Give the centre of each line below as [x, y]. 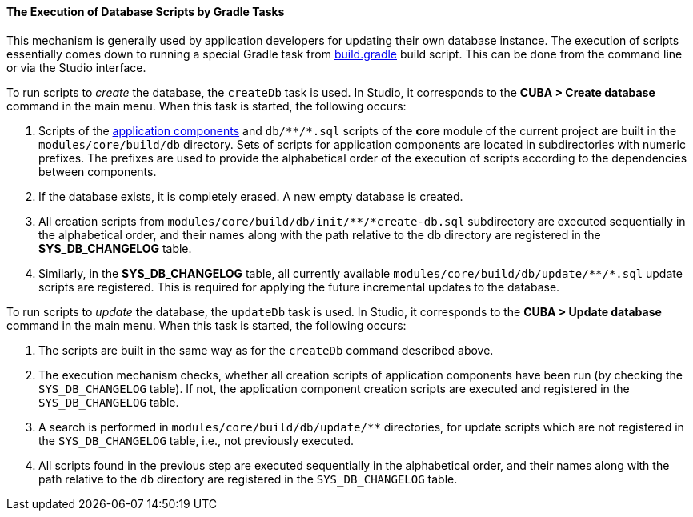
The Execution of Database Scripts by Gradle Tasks [146, 12]
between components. [98, 171]
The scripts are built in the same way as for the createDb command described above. [266, 350]
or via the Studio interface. [76, 67]
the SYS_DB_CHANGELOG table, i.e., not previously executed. [196, 440]
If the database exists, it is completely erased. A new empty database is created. [251, 196]
